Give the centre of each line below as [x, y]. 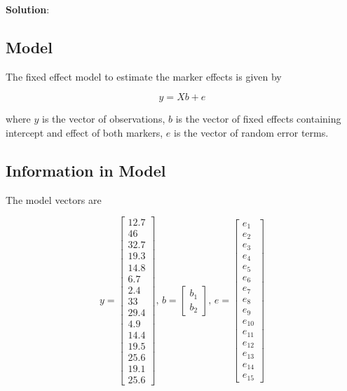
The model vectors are [54, 199]
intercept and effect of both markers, [84, 132]
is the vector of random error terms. [251, 132]
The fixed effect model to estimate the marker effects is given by [144, 76]
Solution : [28, 9]
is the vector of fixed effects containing [258, 119]
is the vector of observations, [104, 119]
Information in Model [86, 170]
